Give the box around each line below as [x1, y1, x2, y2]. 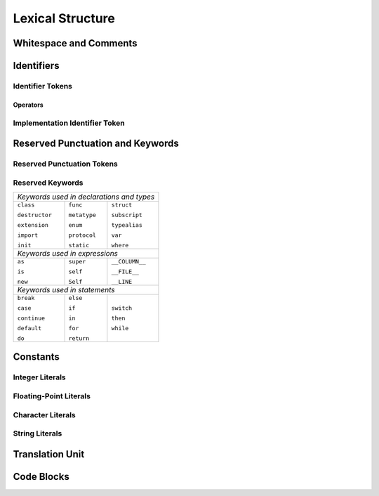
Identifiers [13, 60, 60, 72]
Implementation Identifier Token [13, 118, 126, 128]
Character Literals [13, 410, 77, 419]
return [68, 334, 90, 342]
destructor [17, 211, 53, 219]
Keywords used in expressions [17, 249, 119, 259]
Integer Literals [13, 372, 66, 382]
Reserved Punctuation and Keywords [13, 138, 179, 150]
